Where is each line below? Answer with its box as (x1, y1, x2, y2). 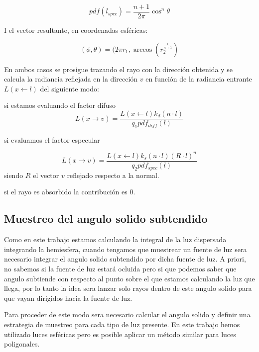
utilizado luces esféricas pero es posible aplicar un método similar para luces (4, 329, 236, 339)
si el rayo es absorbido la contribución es (4, 186, 128, 197)
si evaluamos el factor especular (4, 134, 100, 145)
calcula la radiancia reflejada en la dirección (4, 74, 138, 84)
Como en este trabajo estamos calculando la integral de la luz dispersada (4, 234, 227, 245)
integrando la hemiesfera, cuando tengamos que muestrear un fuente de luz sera (4, 244, 247, 254)
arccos (133, 46, 152, 53)
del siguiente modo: (40, 83, 99, 93)
